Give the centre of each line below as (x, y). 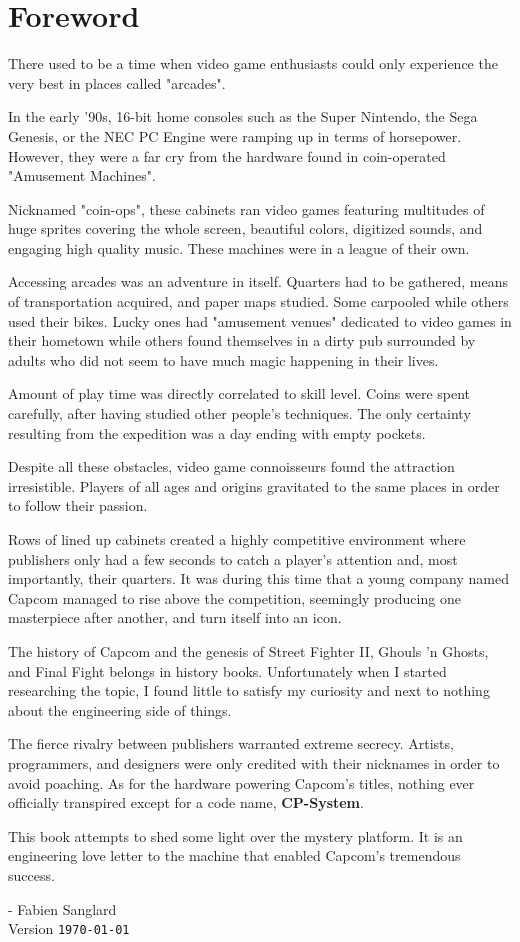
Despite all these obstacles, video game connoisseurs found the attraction (231, 466)
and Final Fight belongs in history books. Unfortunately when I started (227, 670)
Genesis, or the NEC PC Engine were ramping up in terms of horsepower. (235, 135)
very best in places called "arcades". (117, 82)
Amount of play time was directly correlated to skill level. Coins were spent (239, 393)
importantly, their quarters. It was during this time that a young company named (258, 578)
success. (31, 874)
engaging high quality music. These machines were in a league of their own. (239, 247)
